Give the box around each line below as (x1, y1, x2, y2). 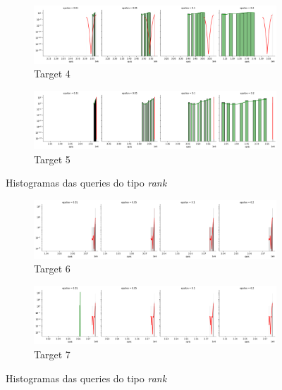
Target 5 (34, 151, 70, 166)
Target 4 (34, 66, 70, 81)
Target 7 (34, 346, 70, 361)
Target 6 (34, 261, 70, 276)
